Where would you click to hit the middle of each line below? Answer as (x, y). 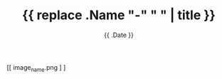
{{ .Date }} (119, 35)
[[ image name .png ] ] (36, 68)
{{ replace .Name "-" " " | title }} (119, 15)
